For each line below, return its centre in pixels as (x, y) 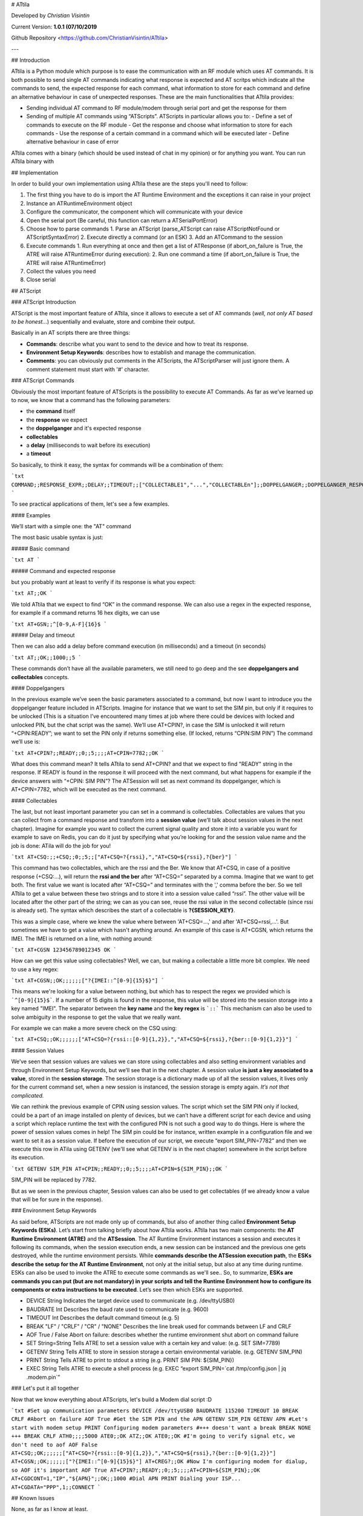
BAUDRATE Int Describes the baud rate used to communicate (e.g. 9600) (117, 1309)
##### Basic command (40, 548)
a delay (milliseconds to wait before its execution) (88, 445)
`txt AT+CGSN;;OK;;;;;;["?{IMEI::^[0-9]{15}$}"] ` (88, 981)
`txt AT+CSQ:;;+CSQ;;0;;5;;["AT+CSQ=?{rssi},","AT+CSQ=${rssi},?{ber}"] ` (125, 857)
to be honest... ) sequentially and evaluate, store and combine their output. (103, 321)
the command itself (51, 411)
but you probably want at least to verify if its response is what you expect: (103, 582)
